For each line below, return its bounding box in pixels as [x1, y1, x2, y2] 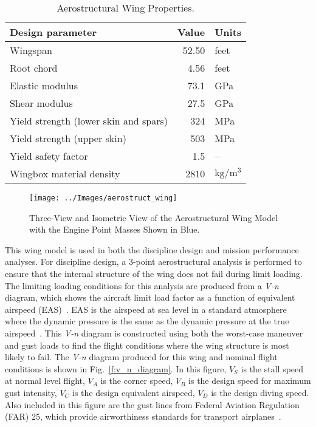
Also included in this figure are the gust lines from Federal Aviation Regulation [5, 398, 300, 411]
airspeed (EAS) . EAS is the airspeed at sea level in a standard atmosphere [5, 302, 287, 315]
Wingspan [10, 43, 52, 57]
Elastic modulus [10, 78, 78, 92]
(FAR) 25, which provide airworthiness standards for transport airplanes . [5, 410, 281, 423]
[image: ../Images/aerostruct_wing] [29, 194, 177, 202]
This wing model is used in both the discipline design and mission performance [5, 243, 299, 256]
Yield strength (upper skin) [10, 131, 126, 145]
